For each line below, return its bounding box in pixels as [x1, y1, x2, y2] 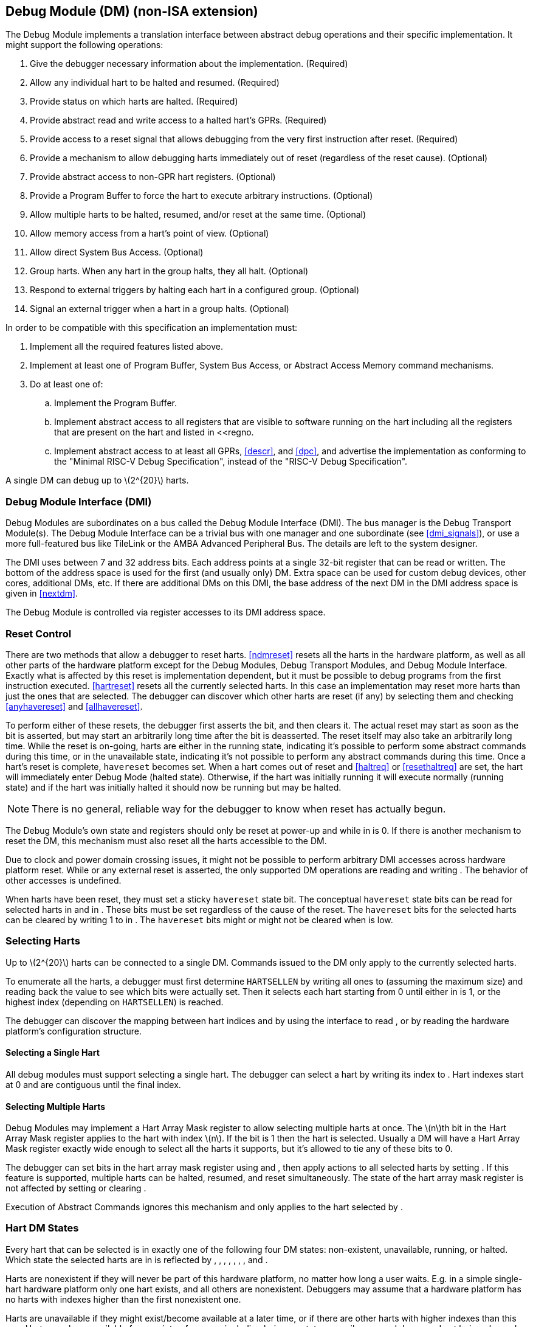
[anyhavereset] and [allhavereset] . [5, 701, 143, 712]
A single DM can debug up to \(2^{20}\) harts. [5, 475, 189, 486]
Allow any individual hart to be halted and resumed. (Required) [30, 77, 280, 88]
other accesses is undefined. [5, 875, 122, 885]
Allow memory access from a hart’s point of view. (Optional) [30, 228, 269, 239]
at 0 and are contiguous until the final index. [5, 1079, 181, 1090]
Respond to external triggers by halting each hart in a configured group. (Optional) [30, 285, 360, 296]
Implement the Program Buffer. [54, 398, 177, 409]
